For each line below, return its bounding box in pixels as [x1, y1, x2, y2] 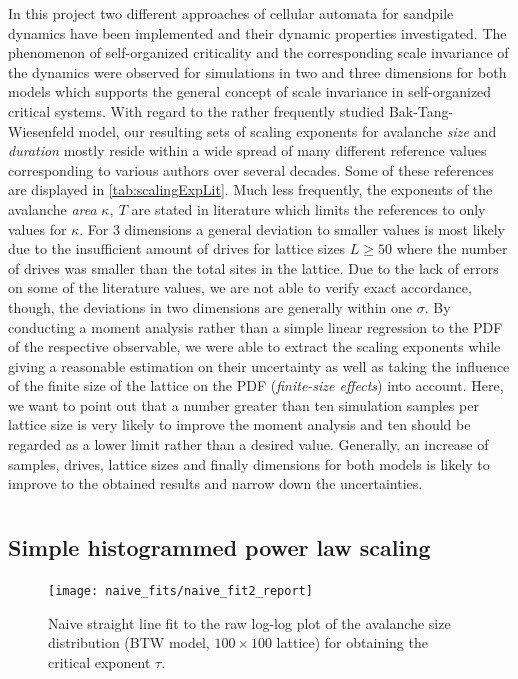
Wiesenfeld [8, 120, 75, 141]
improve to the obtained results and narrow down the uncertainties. [8, 473, 423, 494]
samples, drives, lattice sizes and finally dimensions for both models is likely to [8, 453, 490, 474]
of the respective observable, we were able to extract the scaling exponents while [8, 336, 501, 357]
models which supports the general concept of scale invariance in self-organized [8, 81, 492, 102]
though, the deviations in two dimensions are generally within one [8, 296, 412, 317]
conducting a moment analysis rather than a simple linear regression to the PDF [8, 316, 503, 337]
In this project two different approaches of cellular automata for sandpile [8, 3, 454, 23]
